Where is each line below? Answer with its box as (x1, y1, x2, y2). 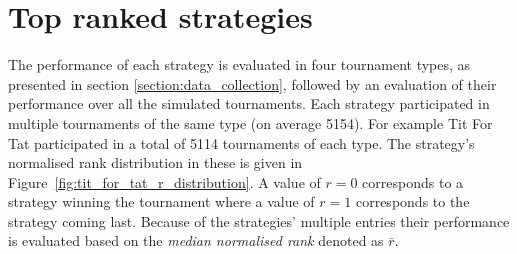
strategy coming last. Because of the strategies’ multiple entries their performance (8, 210, 510, 231)
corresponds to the (355, 191, 470, 212)
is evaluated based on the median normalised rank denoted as (8, 230, 384, 251)
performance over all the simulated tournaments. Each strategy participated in (8, 93, 490, 114)
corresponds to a (362, 171, 464, 192)
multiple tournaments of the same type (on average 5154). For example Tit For (8, 112, 493, 133)
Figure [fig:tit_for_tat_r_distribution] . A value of (8, 171, 321, 192)
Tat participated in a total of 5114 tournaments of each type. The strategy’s (8, 132, 475, 153)
